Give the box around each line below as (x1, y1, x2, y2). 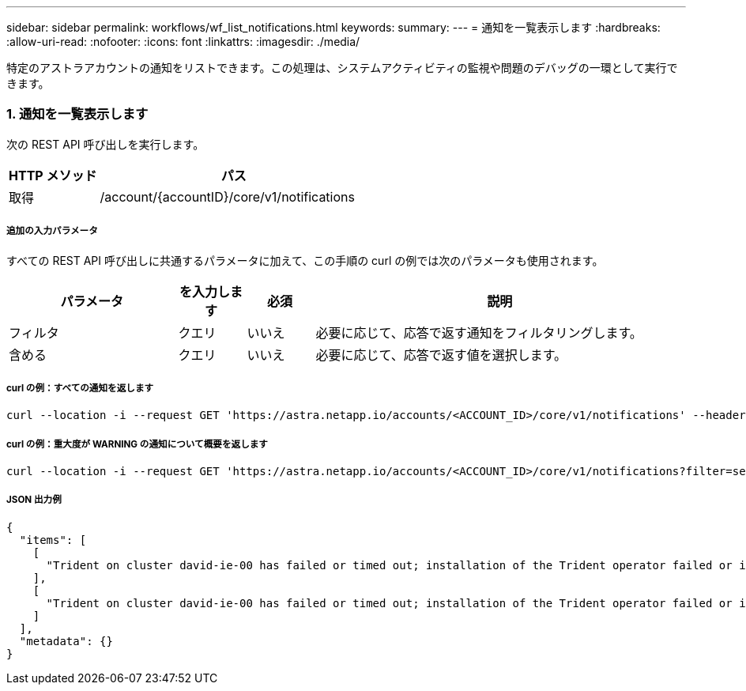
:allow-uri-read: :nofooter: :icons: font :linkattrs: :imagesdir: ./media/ (6, 35, 360, 48)
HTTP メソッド (9, 167, 97, 183)
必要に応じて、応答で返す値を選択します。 (315, 346, 567, 363)
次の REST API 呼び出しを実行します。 (6, 137, 205, 151)
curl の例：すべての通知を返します (6, 382, 154, 394)
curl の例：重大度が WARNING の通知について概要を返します (6, 438, 268, 450)
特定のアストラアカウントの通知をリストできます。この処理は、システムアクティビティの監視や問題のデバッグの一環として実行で (6, 61, 678, 74)
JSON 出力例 (6, 494, 62, 506)
